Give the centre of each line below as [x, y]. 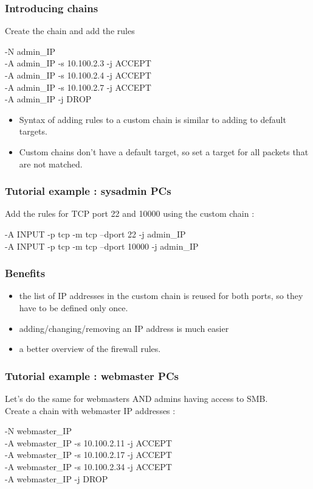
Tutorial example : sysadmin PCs [88, 191]
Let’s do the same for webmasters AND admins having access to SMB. [136, 398]
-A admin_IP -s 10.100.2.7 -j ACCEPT [78, 87]
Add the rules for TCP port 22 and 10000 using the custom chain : [130, 213]
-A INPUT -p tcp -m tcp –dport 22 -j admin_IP [95, 234]
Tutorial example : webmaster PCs [92, 375]
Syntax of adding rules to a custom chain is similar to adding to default [153, 119]
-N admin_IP [30, 51]
